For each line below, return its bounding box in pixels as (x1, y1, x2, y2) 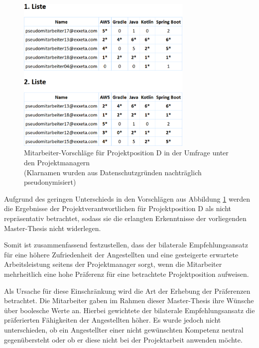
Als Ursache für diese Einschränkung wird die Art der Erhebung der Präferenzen (4, 285, 251, 296)
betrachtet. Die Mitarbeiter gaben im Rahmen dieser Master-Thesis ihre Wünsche (4, 295, 254, 306)
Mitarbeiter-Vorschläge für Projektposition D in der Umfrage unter (24, 147, 229, 158)
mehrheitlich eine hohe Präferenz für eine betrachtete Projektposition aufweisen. (4, 268, 249, 279)
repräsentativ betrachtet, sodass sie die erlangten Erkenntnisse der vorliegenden (4, 213, 247, 223)
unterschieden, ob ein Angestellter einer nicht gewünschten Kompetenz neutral (4, 324, 244, 335)
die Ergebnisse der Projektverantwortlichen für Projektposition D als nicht (4, 203, 232, 214)
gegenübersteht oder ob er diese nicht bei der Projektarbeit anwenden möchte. (4, 334, 243, 345)
